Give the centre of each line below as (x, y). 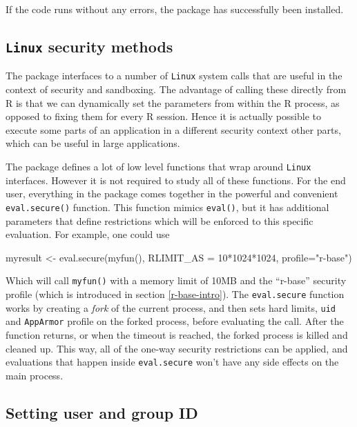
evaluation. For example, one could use (88, 234)
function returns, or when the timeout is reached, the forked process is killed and (177, 334)
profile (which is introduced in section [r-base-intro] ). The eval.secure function (175, 294)
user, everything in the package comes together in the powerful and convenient (172, 193)
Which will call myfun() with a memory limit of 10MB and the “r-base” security (176, 280)
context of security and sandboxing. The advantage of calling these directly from (176, 89)
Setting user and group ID (102, 412)
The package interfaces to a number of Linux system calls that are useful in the (174, 76)
